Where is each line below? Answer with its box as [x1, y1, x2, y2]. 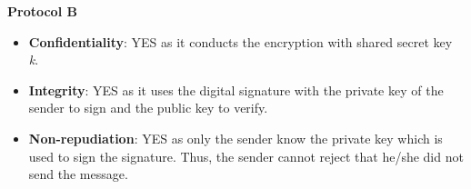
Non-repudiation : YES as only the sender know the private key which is [28, 128, 443, 147]
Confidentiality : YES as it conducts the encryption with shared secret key [28, 32, 453, 51]
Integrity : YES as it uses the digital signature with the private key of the [28, 80, 444, 99]
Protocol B [7, 2, 77, 20]
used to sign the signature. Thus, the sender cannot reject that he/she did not [28, 146, 464, 165]
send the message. [28, 164, 128, 184]
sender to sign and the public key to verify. [28, 98, 268, 117]
